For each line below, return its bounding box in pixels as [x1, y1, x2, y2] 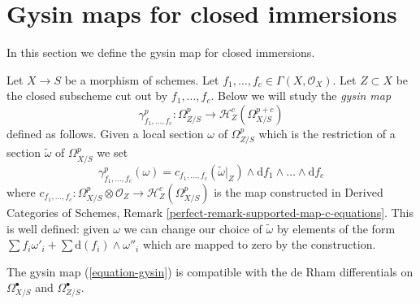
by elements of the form [276, 219, 396, 237]
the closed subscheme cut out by [6, 87, 168, 104]
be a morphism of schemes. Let [64, 71, 219, 88]
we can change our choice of [123, 219, 262, 237]
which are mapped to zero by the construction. [142, 236, 376, 253]
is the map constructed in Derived [214, 183, 383, 200]
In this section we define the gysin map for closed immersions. [6, 44, 315, 61]
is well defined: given [6, 219, 110, 237]
